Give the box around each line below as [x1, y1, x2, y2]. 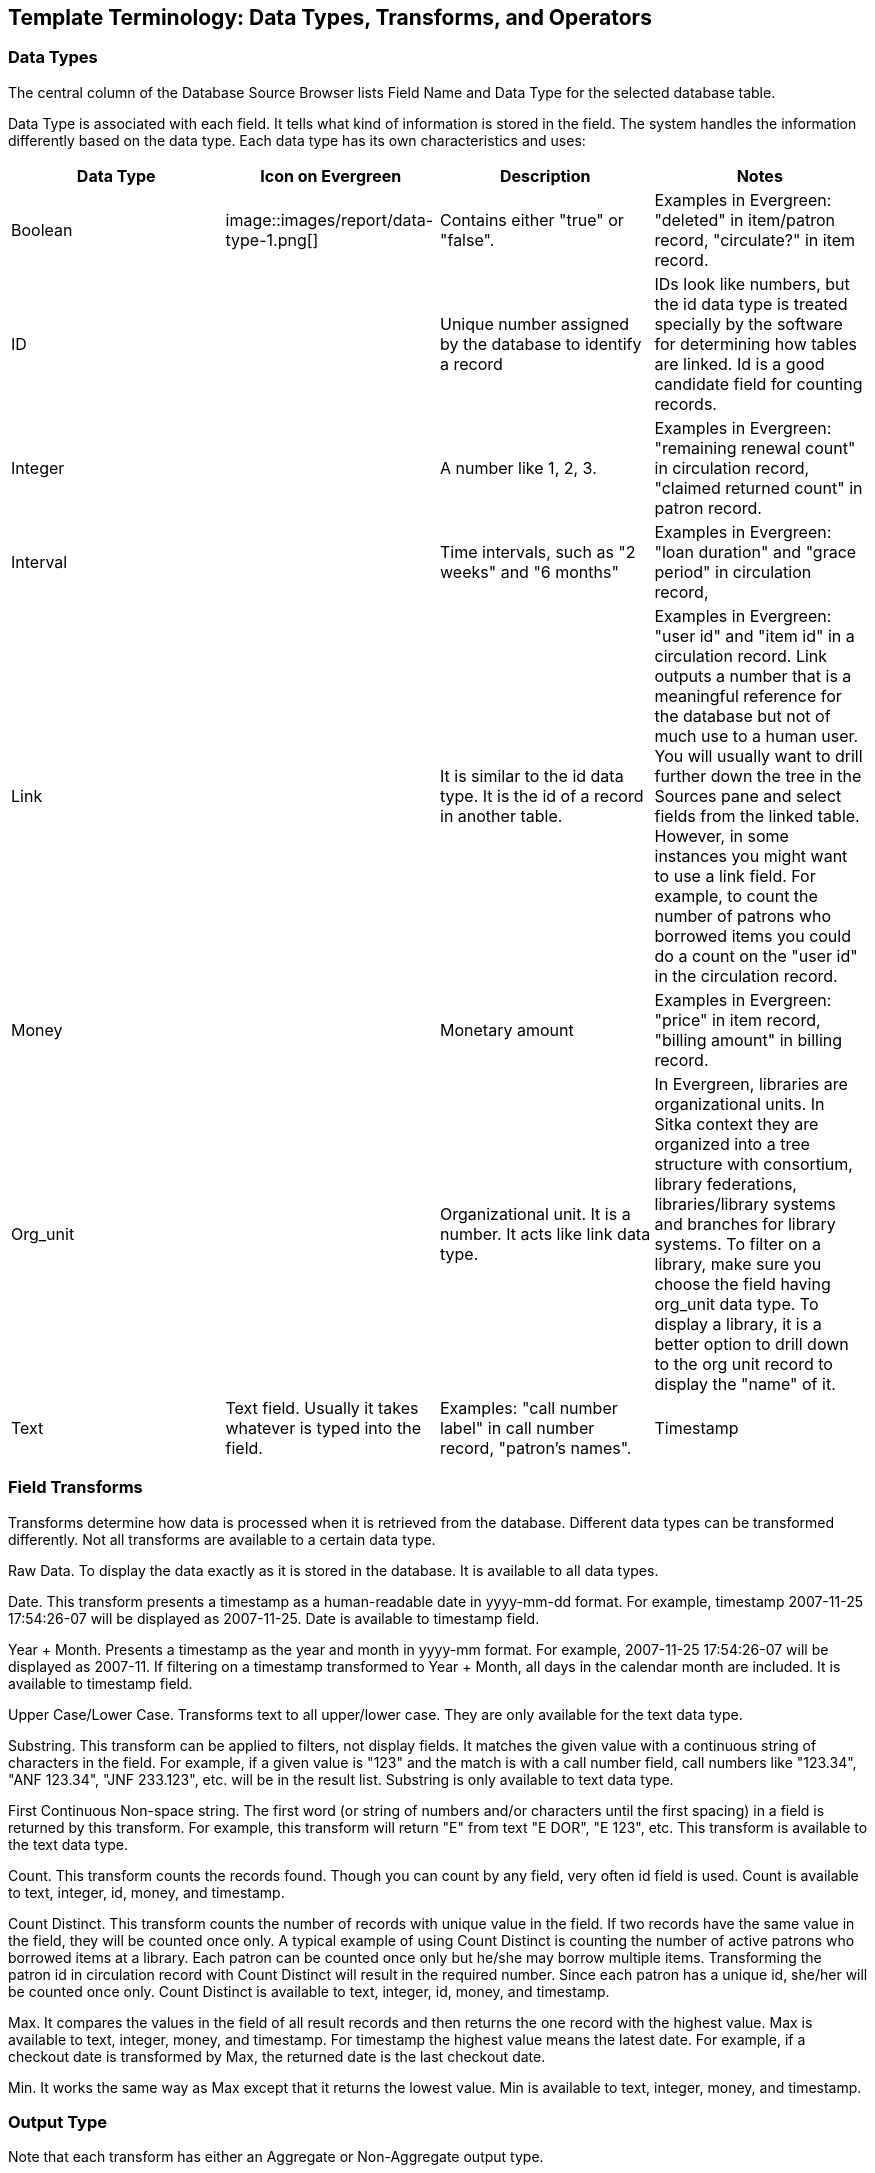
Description [500, 165, 591, 186]
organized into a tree [654, 1133, 810, 1154]
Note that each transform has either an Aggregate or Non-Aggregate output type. [8, 2148, 544, 2166]
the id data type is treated [654, 293, 848, 314]
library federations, [654, 1173, 797, 1194]
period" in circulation [654, 561, 812, 582]
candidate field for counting [654, 373, 863, 394]
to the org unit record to [654, 1353, 833, 1374]
